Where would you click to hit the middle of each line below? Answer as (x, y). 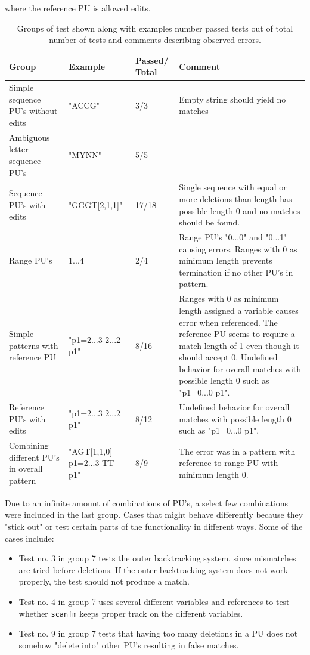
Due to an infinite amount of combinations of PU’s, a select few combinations (147, 503)
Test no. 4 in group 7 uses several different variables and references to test (154, 601)
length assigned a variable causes (239, 310)
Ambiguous (30, 137)
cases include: (30, 538)
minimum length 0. (214, 474)
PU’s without (33, 111)
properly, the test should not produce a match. (104, 581)
